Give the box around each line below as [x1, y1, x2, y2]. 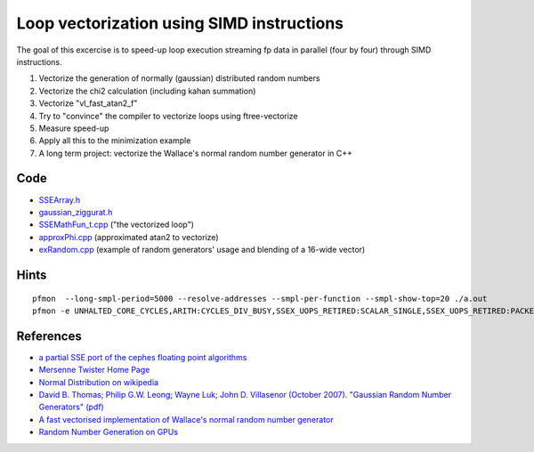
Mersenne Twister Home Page [38, 365, 150, 375]
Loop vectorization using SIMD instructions [16, 13, 344, 33]
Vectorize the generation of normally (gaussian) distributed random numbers [38, 73, 320, 84]
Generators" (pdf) [38, 401, 104, 413]
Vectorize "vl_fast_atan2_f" [38, 98, 138, 109]
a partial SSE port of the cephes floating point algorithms [38, 351, 247, 362]
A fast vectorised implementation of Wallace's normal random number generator [38, 414, 334, 424]
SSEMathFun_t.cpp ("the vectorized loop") [38, 219, 195, 230]
